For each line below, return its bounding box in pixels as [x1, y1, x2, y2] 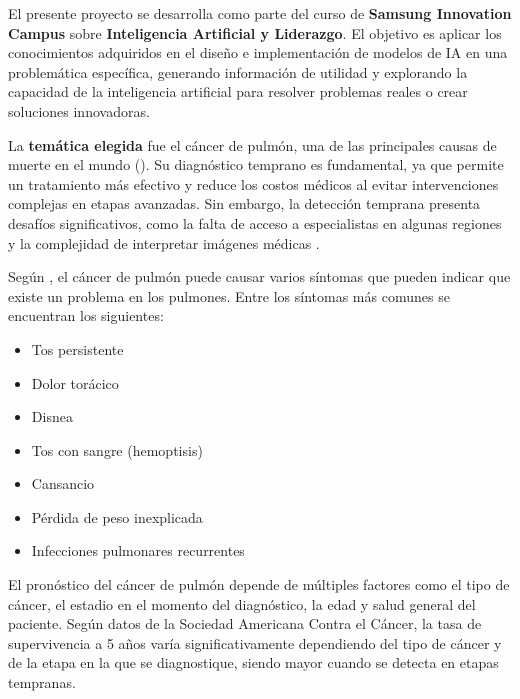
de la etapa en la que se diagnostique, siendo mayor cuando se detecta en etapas [8, 652, 499, 673]
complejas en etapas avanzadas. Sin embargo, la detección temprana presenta [8, 193, 481, 214]
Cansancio [31, 473, 95, 494]
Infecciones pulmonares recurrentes [31, 540, 245, 561]
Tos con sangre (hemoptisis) [31, 439, 203, 460]
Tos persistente [31, 338, 124, 359]
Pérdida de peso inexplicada [31, 506, 203, 527]
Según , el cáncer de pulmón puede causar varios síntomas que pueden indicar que [8, 266, 511, 287]
